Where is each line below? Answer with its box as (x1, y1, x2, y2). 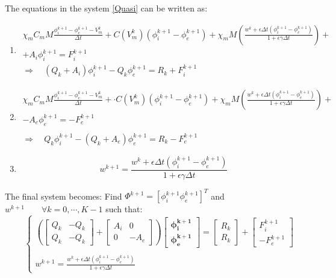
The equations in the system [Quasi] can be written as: (5, 2, 208, 14)
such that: (105, 203, 143, 215)
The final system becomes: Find (5, 189, 122, 202)
